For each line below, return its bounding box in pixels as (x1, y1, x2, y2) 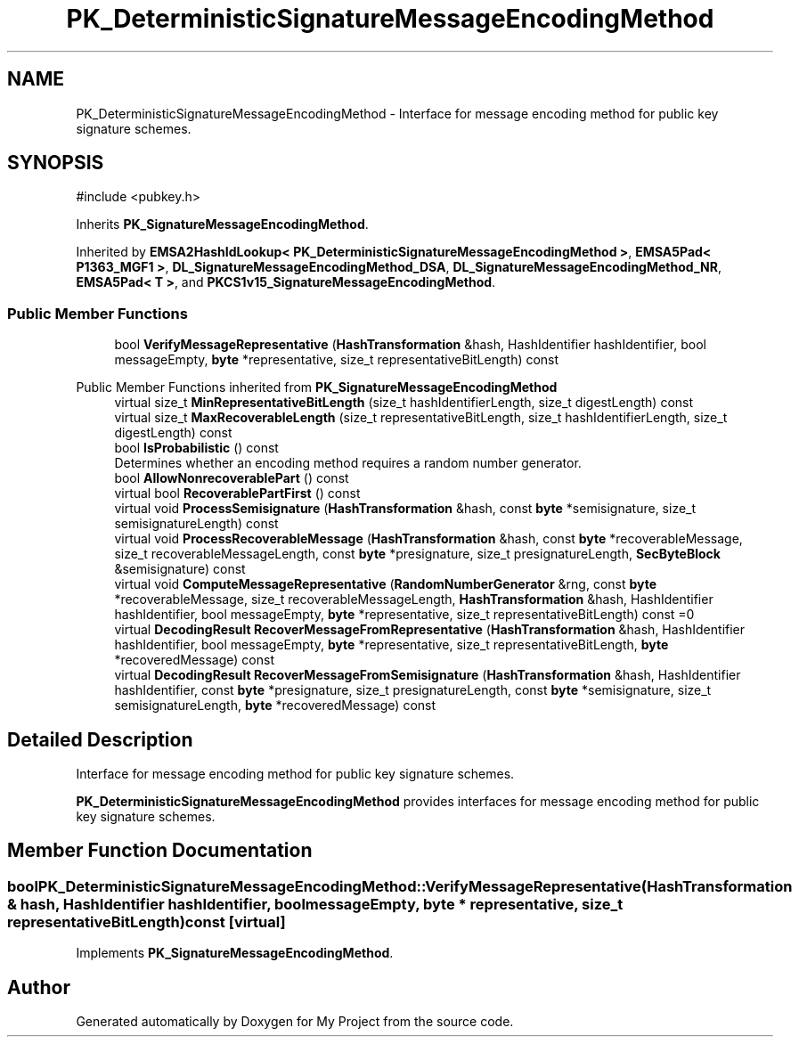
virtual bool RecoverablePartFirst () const (114, 485, 361, 502)
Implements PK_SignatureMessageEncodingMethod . (76, 945, 394, 961)
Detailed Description (7, 728, 193, 751)
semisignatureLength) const (114, 516, 279, 532)
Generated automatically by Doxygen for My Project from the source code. (76, 1014, 514, 1030)
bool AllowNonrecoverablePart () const (114, 470, 349, 486)
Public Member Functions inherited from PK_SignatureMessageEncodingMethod (76, 379, 558, 396)
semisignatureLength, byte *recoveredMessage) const (114, 697, 436, 714)
